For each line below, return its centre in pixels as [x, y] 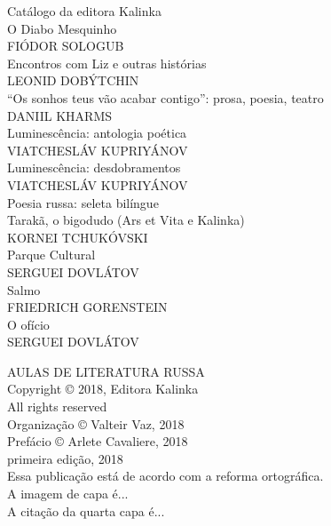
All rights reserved [57, 406]
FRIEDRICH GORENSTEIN [87, 307]
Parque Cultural [51, 255]
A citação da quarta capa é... [86, 510]
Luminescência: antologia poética [97, 133]
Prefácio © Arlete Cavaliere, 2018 [98, 441]
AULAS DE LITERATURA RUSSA [106, 371]
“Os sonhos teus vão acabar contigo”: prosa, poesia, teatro [165, 97]
